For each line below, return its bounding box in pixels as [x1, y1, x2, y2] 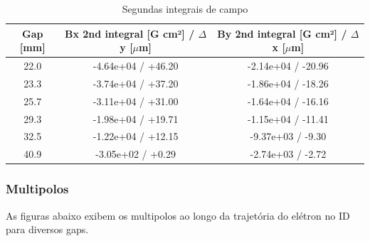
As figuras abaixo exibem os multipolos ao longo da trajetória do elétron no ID [6, 208, 350, 223]
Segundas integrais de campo [122, 1, 248, 16]
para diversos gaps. [6, 222, 89, 237]
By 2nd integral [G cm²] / [217, 26, 347, 41]
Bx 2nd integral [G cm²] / [64, 26, 195, 41]
